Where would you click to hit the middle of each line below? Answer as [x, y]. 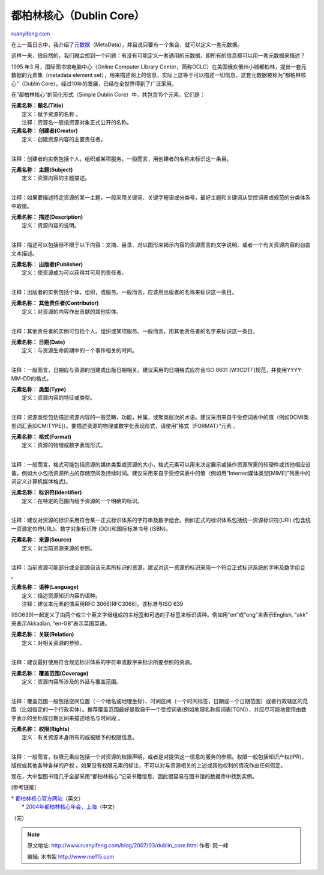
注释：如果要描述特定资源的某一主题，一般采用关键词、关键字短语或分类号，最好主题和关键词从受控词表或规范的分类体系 [161, 198]
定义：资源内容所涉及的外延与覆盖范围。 [72, 681]
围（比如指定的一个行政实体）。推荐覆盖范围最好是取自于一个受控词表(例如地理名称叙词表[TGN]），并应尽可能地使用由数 [159, 710]
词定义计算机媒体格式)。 [41, 481]
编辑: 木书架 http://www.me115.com [71, 856]
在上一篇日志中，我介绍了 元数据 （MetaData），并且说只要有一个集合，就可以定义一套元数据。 [127, 44]
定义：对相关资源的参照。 [53, 642]
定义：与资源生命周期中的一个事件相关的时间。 [79, 350]
